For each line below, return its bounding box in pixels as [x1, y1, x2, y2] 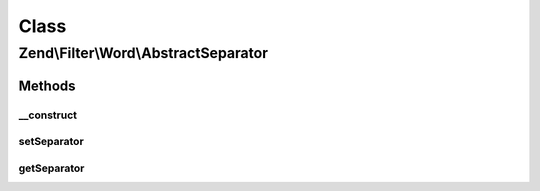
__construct [18, 108, 78, 122]
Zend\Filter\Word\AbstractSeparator [18, 44, 269, 62]
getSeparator [18, 161, 85, 175]
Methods [18, 77, 76, 94]
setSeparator [18, 135, 84, 149]
